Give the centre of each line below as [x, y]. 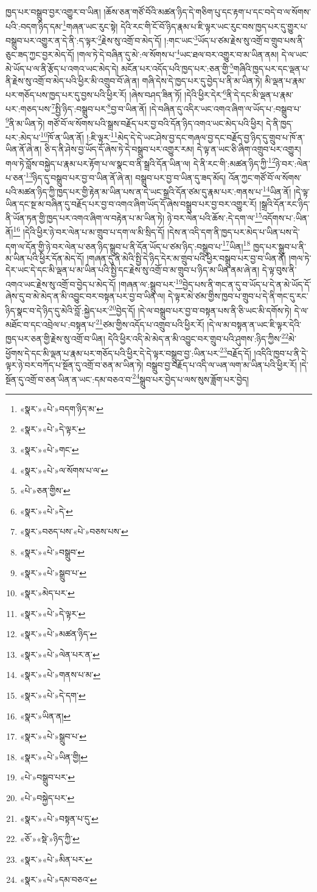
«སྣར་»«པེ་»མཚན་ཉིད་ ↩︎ [58, 634]
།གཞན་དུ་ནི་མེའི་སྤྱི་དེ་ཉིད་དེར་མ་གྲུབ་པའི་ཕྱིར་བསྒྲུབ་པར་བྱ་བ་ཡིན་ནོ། [186, 258]
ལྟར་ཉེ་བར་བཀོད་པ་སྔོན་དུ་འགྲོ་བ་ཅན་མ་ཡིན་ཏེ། [75, 364]
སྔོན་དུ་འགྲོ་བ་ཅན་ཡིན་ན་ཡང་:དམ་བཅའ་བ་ [69, 379]
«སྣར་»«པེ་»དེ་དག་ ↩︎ [53, 695]
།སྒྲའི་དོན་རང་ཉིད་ [285, 203]
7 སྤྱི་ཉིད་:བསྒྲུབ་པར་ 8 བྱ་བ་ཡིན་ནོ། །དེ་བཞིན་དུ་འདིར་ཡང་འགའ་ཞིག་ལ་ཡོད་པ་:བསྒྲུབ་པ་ [176, 108]
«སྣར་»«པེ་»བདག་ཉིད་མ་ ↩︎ [61, 408]
